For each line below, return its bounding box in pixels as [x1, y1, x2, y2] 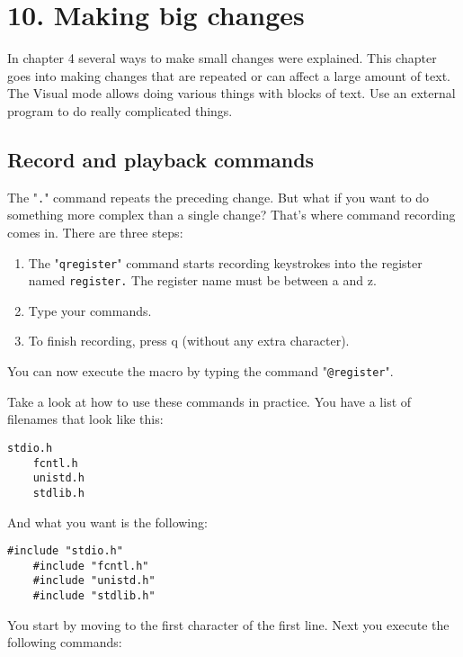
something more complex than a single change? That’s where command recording [7, 205, 456, 224]
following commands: [7, 633, 122, 652]
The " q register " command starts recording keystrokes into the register [28, 253, 423, 272]
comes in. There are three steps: [7, 222, 183, 241]
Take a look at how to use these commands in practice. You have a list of [7, 391, 412, 410]
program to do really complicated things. [7, 101, 233, 120]
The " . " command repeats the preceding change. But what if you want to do [7, 187, 430, 206]
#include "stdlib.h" [32, 589, 156, 603]
